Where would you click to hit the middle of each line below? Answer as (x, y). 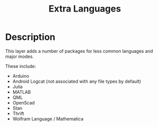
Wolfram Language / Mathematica (48, 118)
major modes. (19, 56)
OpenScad (24, 103)
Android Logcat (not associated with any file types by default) (77, 81)
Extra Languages (85, 9)
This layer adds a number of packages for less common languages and (79, 51)
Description (30, 37)
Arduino (21, 76)
